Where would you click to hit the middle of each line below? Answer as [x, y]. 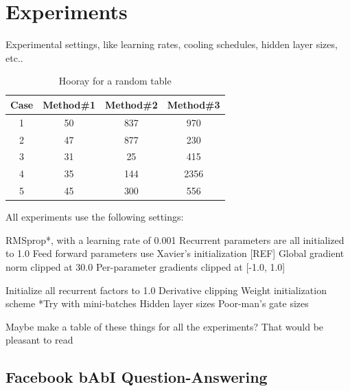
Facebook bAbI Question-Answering [137, 377]
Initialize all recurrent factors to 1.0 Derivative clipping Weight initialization [166, 290]
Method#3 [194, 104]
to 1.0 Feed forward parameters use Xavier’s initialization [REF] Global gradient [175, 253]
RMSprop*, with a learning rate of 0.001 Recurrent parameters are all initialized [175, 239]
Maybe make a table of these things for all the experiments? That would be [165, 326]
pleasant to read [39, 340]
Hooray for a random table [115, 81]
